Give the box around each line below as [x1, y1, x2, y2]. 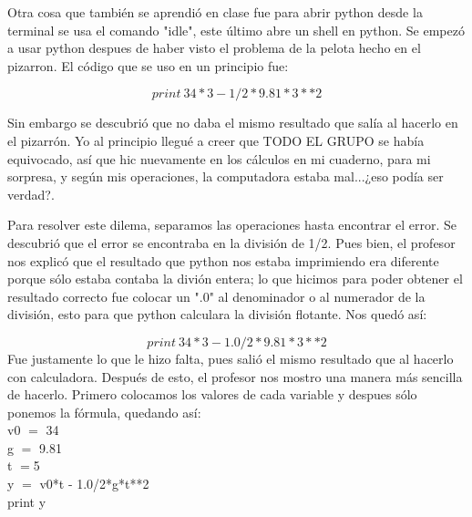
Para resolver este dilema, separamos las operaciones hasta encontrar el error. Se [7, 215, 457, 234]
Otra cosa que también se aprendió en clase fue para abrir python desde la [7, 3, 423, 21]
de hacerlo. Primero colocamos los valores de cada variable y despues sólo [7, 385, 417, 404]
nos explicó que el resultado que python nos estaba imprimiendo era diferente [7, 251, 439, 270]
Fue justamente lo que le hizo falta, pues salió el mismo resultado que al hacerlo [7, 348, 454, 367]
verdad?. [7, 184, 55, 203]
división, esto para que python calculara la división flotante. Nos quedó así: [7, 305, 427, 324]
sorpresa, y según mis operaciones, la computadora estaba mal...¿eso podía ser [7, 167, 444, 186]
